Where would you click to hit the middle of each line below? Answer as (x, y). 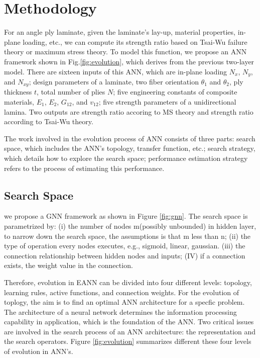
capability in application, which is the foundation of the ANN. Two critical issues (129, 322)
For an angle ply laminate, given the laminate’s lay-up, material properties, (120, 32)
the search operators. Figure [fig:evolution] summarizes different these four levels (128, 341)
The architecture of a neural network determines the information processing (120, 311)
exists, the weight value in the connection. (69, 265)
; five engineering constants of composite (175, 92)
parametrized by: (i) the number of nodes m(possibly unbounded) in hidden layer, (130, 226)
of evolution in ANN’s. (39, 351)
